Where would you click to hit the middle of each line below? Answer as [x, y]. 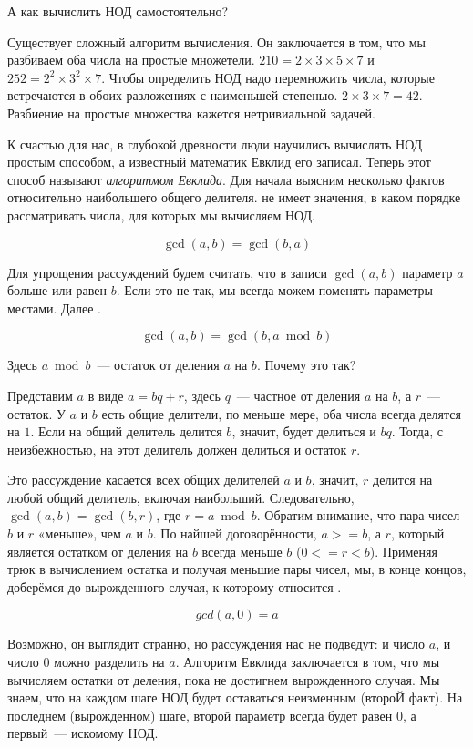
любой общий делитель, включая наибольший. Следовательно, [181, 497]
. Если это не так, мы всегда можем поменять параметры [274, 290]
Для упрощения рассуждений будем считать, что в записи [168, 272]
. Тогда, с [417, 431]
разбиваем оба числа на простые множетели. [131, 60]
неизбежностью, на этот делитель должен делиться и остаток [177, 449]
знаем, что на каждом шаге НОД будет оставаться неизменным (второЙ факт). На [235, 697]
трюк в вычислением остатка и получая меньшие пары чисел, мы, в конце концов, [237, 569]
